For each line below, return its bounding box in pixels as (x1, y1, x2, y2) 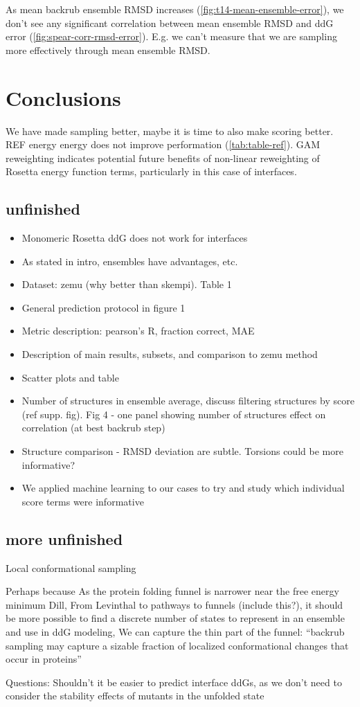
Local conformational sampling (6, 560, 136, 575)
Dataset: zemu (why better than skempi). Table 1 (21, 277, 232, 292)
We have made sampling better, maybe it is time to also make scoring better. (6, 123, 334, 138)
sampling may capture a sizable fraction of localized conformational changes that (6, 638, 349, 652)
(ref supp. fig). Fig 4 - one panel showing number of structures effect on (21, 406, 326, 421)
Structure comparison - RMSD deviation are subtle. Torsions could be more (21, 444, 343, 458)
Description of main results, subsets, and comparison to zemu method (21, 347, 318, 361)
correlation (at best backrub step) (21, 420, 165, 435)
